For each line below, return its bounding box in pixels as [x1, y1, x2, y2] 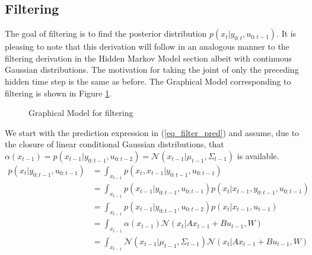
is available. [237, 149, 279, 162]
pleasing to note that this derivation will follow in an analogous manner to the [5, 40, 289, 53]
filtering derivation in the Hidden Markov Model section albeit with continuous [5, 51, 292, 64]
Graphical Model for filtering [28, 106, 133, 119]
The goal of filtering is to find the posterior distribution [5, 27, 207, 40]
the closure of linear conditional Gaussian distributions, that [5, 138, 224, 150]
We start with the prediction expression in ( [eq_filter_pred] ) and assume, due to [5, 126, 300, 138]
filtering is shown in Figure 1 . [5, 86, 112, 99]
